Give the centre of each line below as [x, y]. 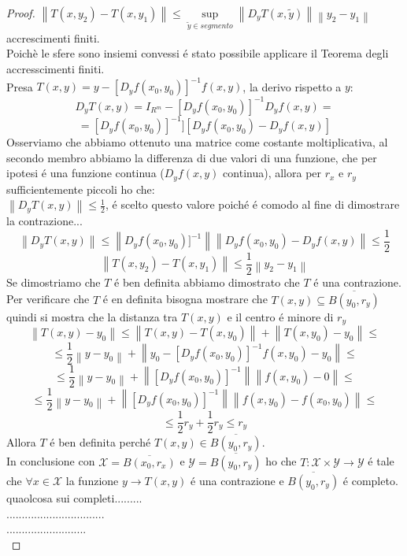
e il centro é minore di [280, 316]
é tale [381, 461]
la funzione [92, 480]
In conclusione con [51, 461]
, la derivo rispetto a [292, 86]
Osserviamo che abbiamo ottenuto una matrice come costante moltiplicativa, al [197, 142]
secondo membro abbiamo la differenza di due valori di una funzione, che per [192, 157]
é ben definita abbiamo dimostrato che [207, 282]
